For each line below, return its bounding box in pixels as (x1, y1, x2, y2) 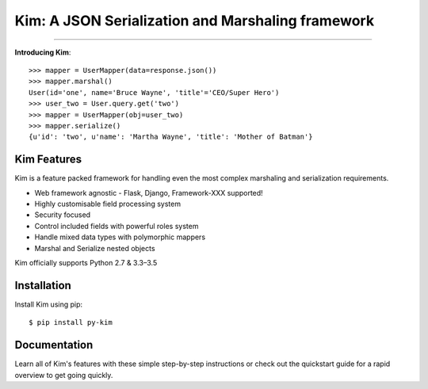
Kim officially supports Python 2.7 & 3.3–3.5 (14, 257, 158, 267)
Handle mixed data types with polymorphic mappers (34, 232, 206, 242)
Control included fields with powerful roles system (34, 221, 199, 231)
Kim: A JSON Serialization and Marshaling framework (14, 12, 375, 29)
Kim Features (14, 153, 82, 166)
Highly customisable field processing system (34, 199, 182, 208)
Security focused (34, 210, 91, 219)
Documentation (14, 338, 94, 352)
